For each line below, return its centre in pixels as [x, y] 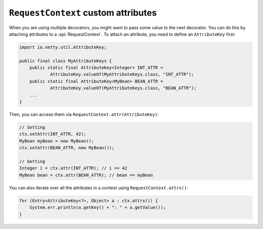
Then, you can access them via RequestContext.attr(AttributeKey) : [84, 114]
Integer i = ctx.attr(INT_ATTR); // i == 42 [73, 168]
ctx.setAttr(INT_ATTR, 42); [53, 134]
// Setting [32, 127]
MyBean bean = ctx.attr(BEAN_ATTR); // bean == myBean [86, 175]
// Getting [32, 161]
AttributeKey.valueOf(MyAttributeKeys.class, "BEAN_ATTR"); [123, 88]
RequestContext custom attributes [83, 13]
